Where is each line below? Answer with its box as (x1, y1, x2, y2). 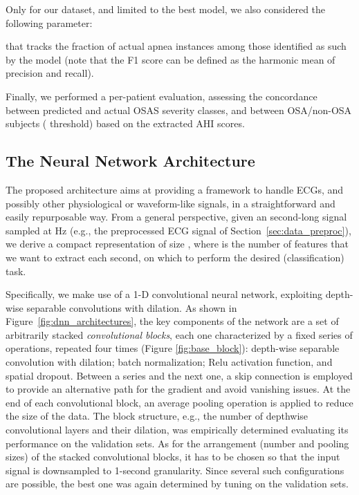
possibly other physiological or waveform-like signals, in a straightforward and (6, 196, 335, 210)
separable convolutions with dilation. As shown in (26, 300, 237, 315)
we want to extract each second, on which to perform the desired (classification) (6, 250, 344, 264)
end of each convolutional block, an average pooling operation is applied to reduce (6, 395, 353, 409)
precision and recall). (6, 66, 94, 80)
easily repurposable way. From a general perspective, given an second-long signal (6, 209, 347, 224)
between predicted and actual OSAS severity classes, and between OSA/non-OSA (6, 102, 352, 117)
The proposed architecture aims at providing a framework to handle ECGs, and (6, 182, 344, 196)
